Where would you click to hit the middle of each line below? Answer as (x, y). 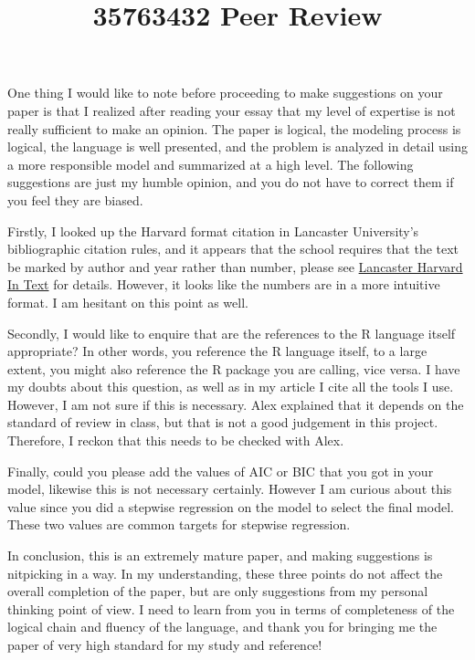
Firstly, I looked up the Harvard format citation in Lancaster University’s (213, 230)
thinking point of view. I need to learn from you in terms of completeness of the (231, 608)
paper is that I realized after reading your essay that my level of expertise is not (232, 110)
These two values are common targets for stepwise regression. (179, 524)
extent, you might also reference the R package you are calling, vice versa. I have (234, 368)
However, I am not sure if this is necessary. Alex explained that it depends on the (236, 404)
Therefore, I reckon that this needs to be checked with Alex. (176, 440)
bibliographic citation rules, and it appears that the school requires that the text (233, 249)
